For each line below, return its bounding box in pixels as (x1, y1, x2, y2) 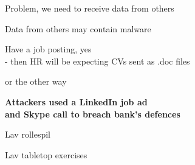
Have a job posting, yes (5, 43, 92, 55)
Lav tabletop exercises (5, 148, 87, 161)
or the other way (5, 75, 67, 88)
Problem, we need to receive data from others (5, 2, 174, 14)
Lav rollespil (5, 128, 50, 141)
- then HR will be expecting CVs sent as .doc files (5, 54, 190, 67)
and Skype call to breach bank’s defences (5, 107, 180, 120)
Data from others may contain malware (5, 22, 151, 35)
